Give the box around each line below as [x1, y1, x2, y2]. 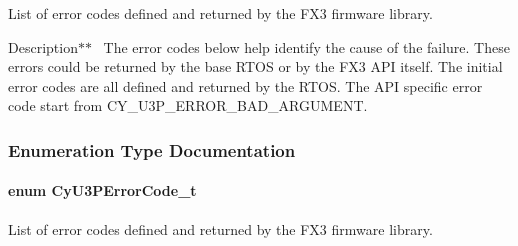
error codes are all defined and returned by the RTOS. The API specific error [8, 75, 483, 96]
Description [8, 36, 78, 57]
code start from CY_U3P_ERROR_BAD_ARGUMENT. [8, 95, 368, 116]
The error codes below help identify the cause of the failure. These [103, 36, 510, 57]
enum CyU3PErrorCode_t [8, 180, 197, 201]
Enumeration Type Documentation [8, 137, 296, 162]
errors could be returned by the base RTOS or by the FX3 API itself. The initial [8, 56, 503, 77]
